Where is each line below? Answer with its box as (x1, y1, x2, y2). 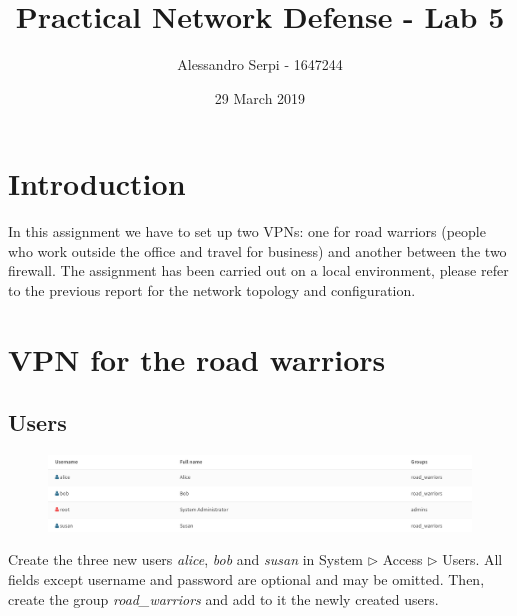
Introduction (8, 163, 186, 204)
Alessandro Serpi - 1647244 (177, 54, 343, 75)
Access (382, 549, 423, 570)
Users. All (442, 549, 503, 570)
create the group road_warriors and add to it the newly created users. (8, 588, 439, 609)
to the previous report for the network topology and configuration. (8, 280, 416, 301)
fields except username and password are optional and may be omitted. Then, (8, 568, 485, 589)
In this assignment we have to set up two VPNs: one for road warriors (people (8, 221, 486, 242)
